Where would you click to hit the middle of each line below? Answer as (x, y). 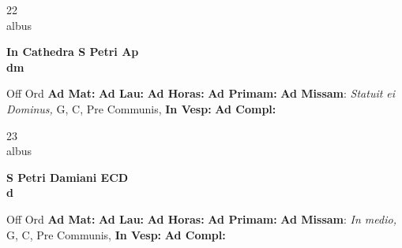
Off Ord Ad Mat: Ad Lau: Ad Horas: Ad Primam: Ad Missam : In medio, (201, 218)
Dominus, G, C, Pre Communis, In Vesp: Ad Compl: (141, 108)
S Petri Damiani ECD (68, 177)
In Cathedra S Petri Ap (73, 52)
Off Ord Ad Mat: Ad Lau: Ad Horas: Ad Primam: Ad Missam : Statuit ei (201, 93)
